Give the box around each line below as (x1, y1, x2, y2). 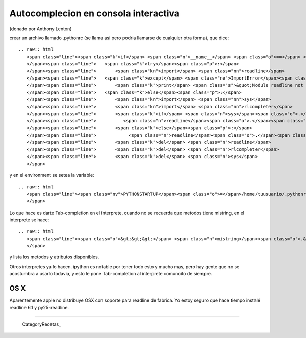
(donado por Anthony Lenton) (9, 25, 72, 32)
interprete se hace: (9, 217, 49, 223)
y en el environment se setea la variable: (9, 172, 94, 178)
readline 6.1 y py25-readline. (9, 304, 69, 310)
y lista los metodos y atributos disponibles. (9, 254, 99, 260)
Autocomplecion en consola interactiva (9, 8, 180, 19)
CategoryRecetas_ (22, 321, 61, 327)
